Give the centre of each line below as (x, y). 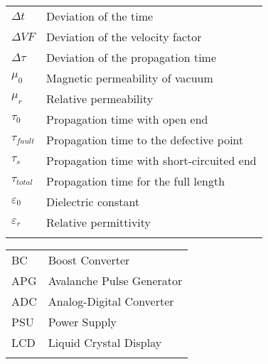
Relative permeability (100, 98)
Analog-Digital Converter (111, 301)
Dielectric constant (93, 202)
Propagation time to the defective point (145, 140)
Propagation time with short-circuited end (151, 160)
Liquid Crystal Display (105, 342)
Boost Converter (89, 260)
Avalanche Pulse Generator (115, 280)
